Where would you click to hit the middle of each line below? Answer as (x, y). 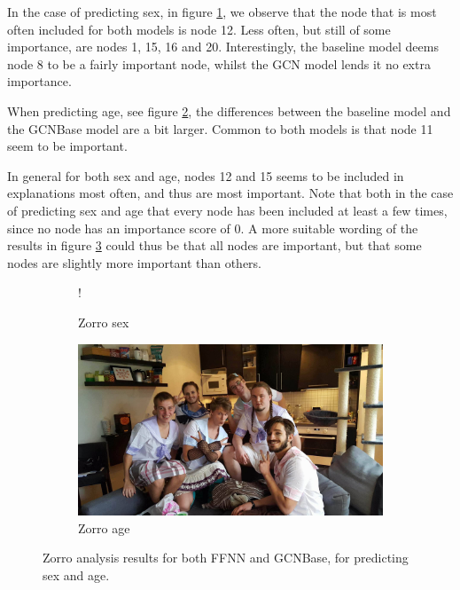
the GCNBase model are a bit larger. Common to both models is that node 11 (220, 128)
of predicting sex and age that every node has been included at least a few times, (227, 210)
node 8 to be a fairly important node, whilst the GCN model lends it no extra (219, 63)
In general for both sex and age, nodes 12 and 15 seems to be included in (206, 175)
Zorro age (104, 527)
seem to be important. (67, 146)
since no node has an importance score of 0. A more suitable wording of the (213, 228)
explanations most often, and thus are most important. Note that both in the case (230, 193)
